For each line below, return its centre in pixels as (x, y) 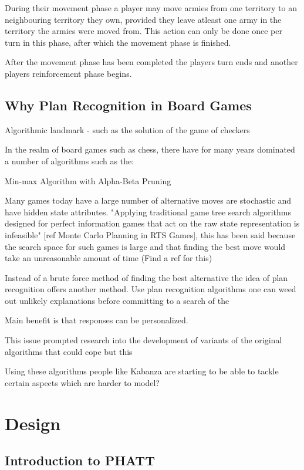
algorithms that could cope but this (69, 351)
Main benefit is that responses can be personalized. (97, 320)
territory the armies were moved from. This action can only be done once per (143, 31)
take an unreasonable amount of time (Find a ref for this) (109, 258)
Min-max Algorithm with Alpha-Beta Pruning (88, 180)
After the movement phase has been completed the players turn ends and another (151, 62)
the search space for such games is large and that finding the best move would (145, 246)
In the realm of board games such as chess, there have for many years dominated (150, 149)
